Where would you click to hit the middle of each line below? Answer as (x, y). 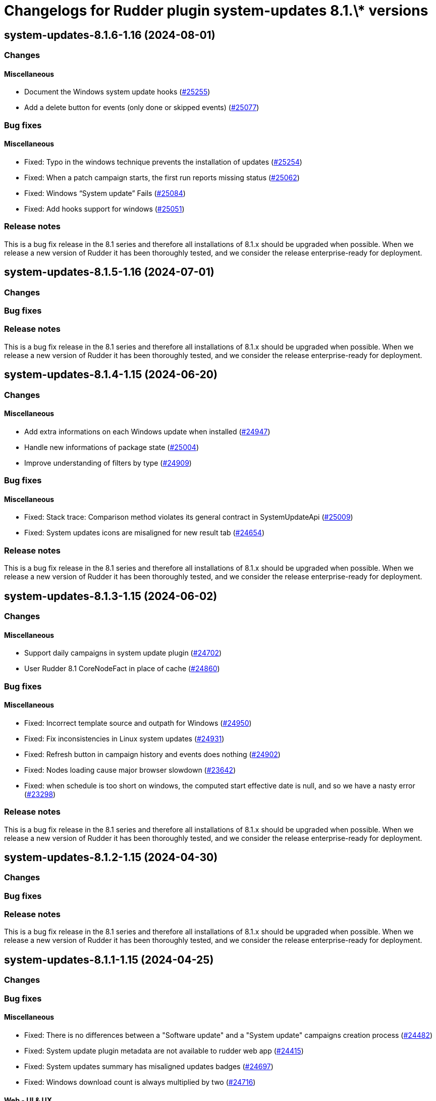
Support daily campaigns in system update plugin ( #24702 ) (123, 653)
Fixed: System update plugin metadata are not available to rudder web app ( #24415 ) (164, 1050)
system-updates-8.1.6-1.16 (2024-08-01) (110, 35)
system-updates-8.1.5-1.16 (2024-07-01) (109, 272)
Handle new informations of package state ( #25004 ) (112, 447)
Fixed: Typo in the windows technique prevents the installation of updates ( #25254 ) (163, 162)
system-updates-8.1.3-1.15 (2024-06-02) (111, 596)
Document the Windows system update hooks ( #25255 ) (117, 92)
